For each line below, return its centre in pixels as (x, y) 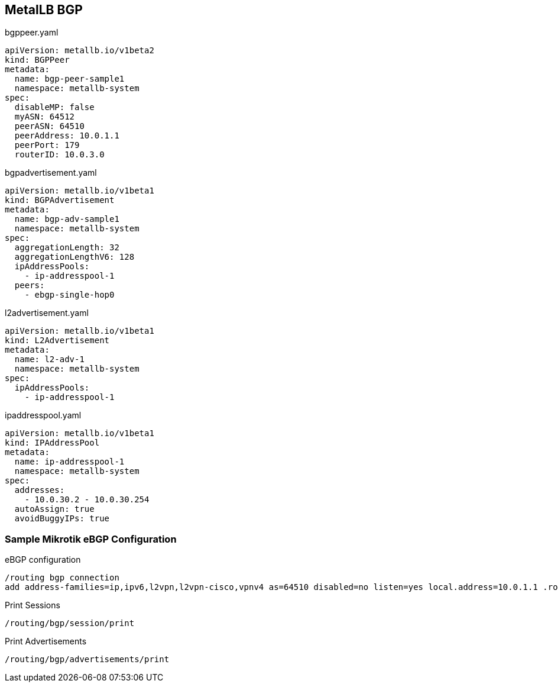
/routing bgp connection (62, 578)
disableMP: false (54, 107)
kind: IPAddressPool (52, 443)
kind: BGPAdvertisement (60, 200)
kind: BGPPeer (37, 60)
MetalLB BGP (44, 10)
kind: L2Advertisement (57, 341)
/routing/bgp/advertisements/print (87, 659)
